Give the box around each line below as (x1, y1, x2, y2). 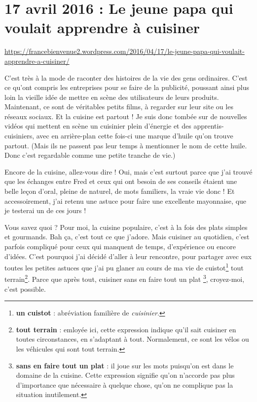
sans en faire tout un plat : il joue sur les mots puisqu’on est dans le (16, 360, 234, 370)
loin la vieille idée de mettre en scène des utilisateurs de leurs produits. (4, 91, 219, 102)
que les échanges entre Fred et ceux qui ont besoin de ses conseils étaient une (4, 176, 237, 186)
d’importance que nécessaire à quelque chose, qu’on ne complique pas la (16, 379, 233, 390)
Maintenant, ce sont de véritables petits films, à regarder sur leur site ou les (4, 101, 233, 112)
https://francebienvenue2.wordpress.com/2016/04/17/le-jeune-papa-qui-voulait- (4, 46, 245, 56)
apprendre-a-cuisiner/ (4, 55, 70, 66)
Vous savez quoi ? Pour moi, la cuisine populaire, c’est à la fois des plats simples (4, 222, 248, 232)
